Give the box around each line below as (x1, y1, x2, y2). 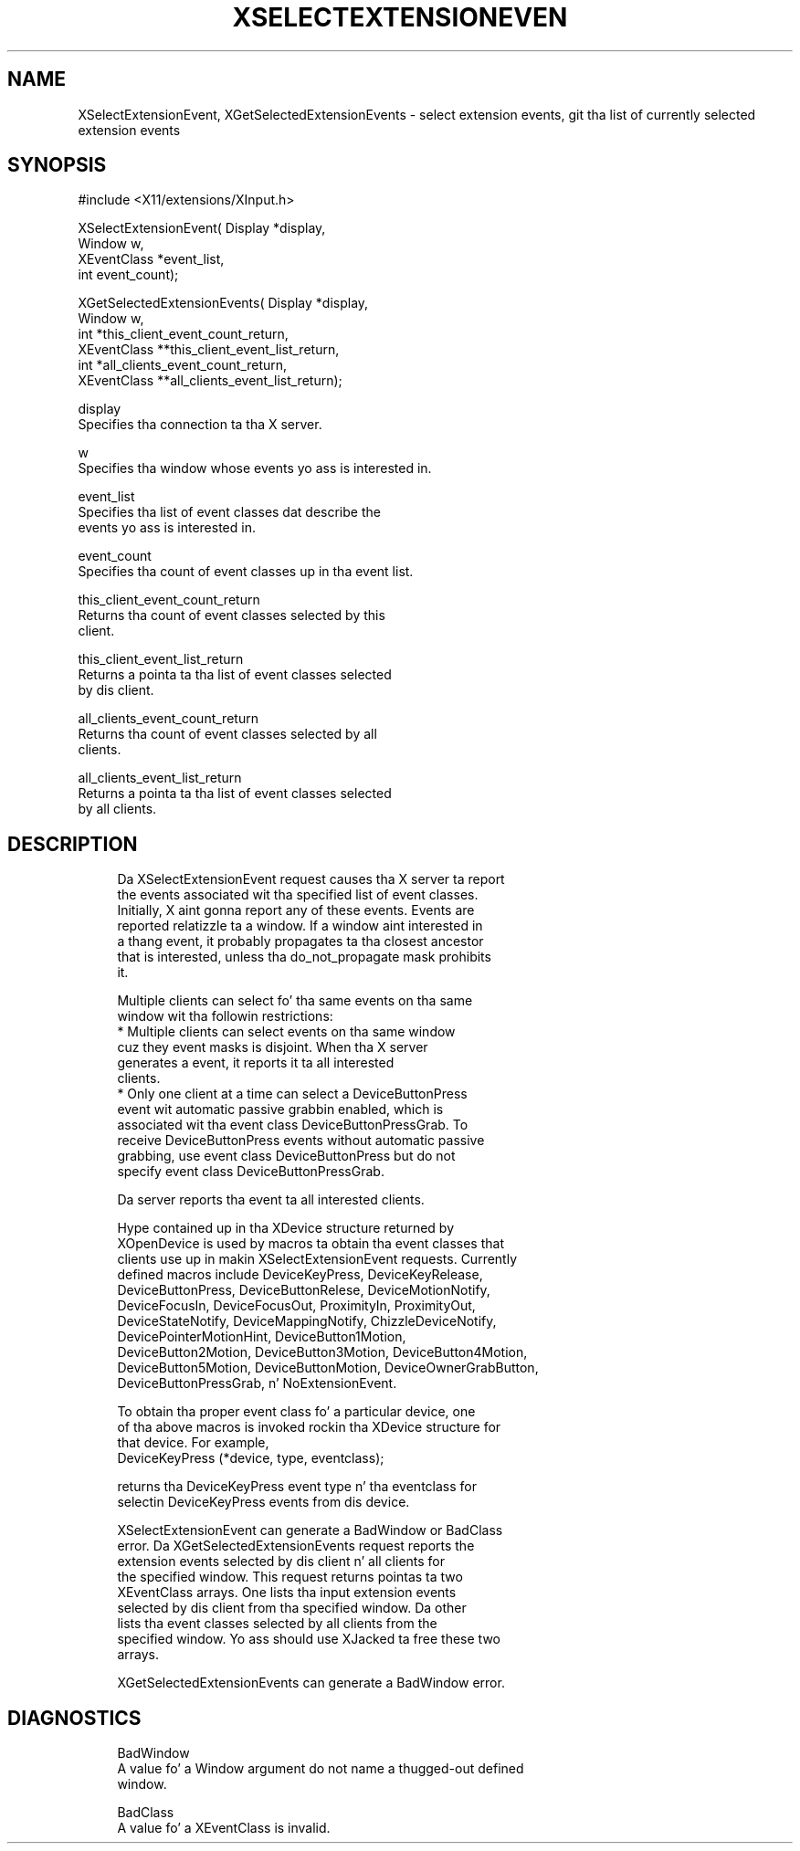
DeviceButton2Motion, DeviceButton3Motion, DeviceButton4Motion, (117, 1344, 528, 1361)
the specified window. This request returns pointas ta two (117, 1569, 463, 1585)
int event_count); (78, 267, 179, 283)
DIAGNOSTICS (7, 1706, 142, 1730)
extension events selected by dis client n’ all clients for (117, 1553, 446, 1570)
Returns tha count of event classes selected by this (78, 607, 385, 624)
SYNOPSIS (7, 153, 107, 177)
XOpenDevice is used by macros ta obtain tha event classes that (117, 1236, 504, 1252)
